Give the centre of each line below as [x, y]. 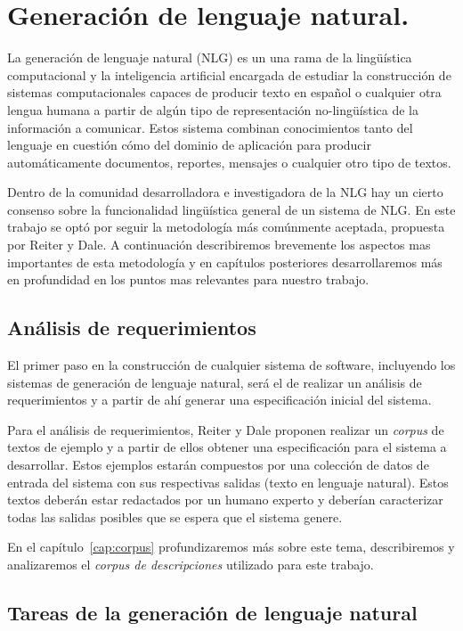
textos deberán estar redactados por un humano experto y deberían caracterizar [225, 500]
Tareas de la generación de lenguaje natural [212, 612]
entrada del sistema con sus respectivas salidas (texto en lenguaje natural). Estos [228, 482]
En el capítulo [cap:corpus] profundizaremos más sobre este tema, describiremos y [231, 547]
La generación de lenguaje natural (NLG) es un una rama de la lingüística [210, 57]
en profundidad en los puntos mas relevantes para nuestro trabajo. [188, 279]
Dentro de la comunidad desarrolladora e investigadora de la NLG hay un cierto [225, 192]
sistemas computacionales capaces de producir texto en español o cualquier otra [224, 92]
